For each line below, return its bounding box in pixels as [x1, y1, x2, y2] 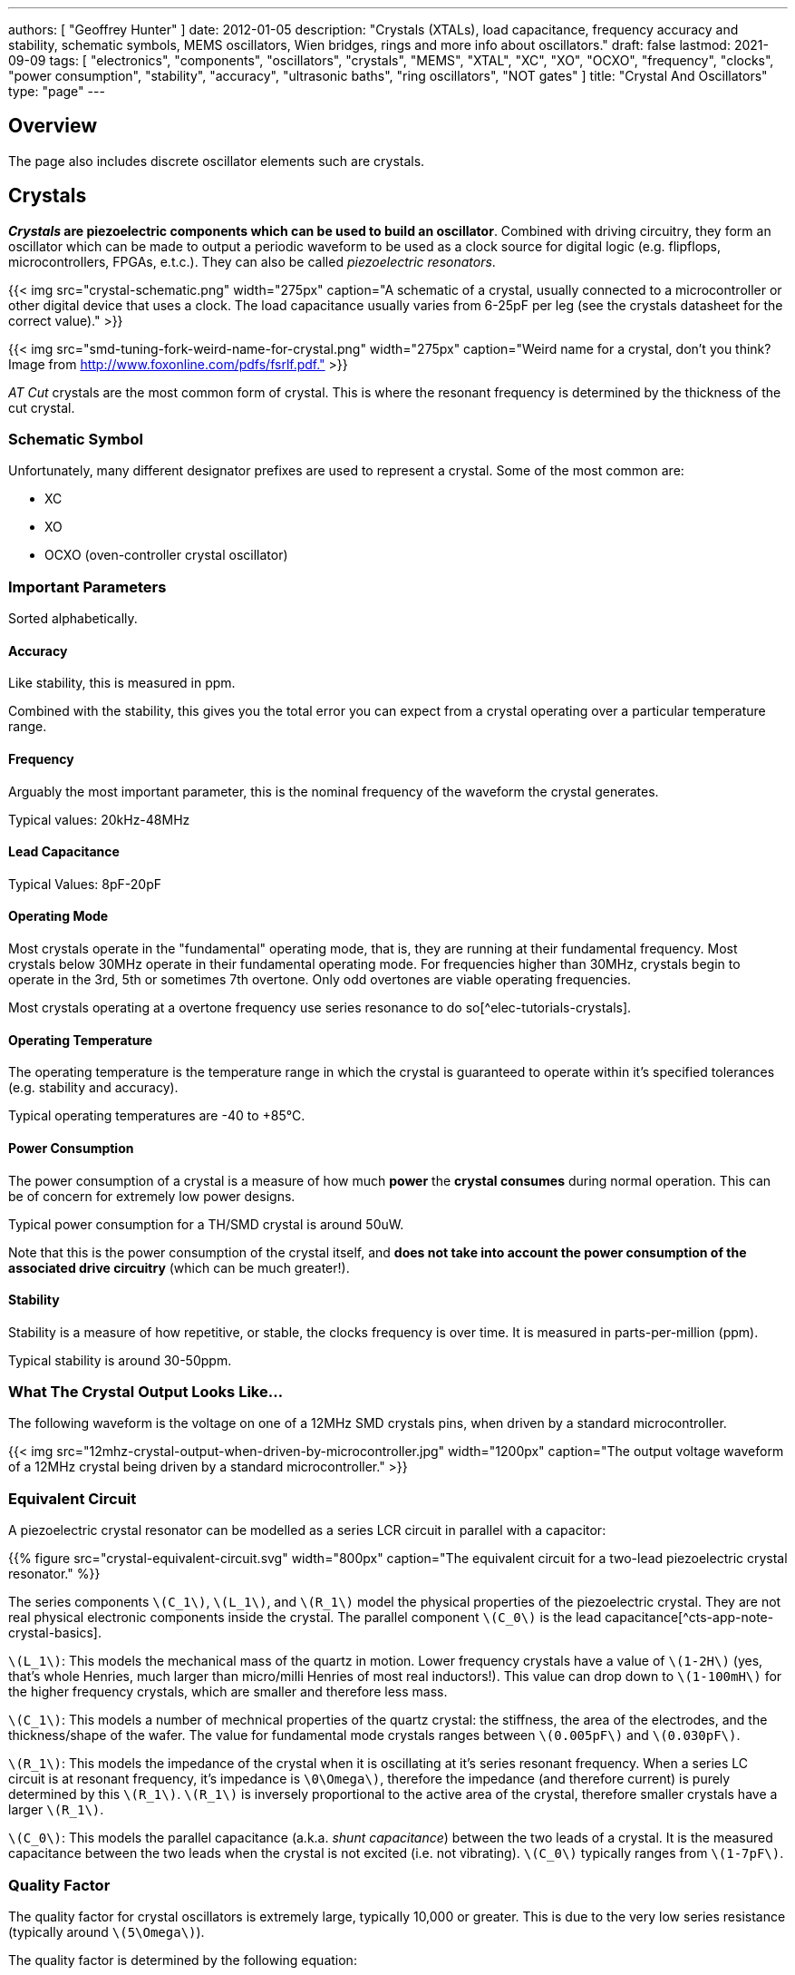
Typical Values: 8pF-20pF [8, 875, 161, 892]
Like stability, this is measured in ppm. [8, 675, 236, 691]
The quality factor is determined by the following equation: [8, 1951, 357, 1968]
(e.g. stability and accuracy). [8, 1080, 179, 1096]
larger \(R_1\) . [8, 1802, 104, 1818]
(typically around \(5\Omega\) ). [8, 1923, 205, 1940]
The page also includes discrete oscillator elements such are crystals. [8, 152, 425, 169]
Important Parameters [8, 577, 167, 596]
